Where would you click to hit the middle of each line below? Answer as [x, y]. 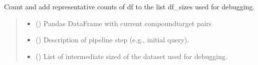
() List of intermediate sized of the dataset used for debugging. [131, 56]
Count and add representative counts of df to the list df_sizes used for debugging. [129, 6]
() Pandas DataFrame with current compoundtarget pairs [124, 23]
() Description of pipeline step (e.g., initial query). [112, 40]
